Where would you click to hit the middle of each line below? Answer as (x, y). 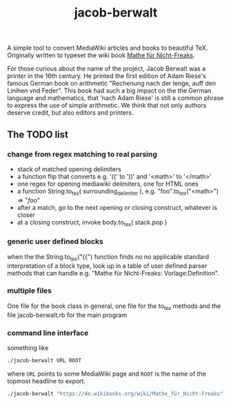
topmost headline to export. (47, 381)
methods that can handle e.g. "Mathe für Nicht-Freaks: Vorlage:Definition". (113, 273)
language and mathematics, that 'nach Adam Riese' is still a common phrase (115, 98)
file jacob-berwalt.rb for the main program (67, 315)
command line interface (48, 333)
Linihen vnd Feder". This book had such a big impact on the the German (109, 90)
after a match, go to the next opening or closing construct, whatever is (117, 207)
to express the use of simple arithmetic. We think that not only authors (107, 106)
